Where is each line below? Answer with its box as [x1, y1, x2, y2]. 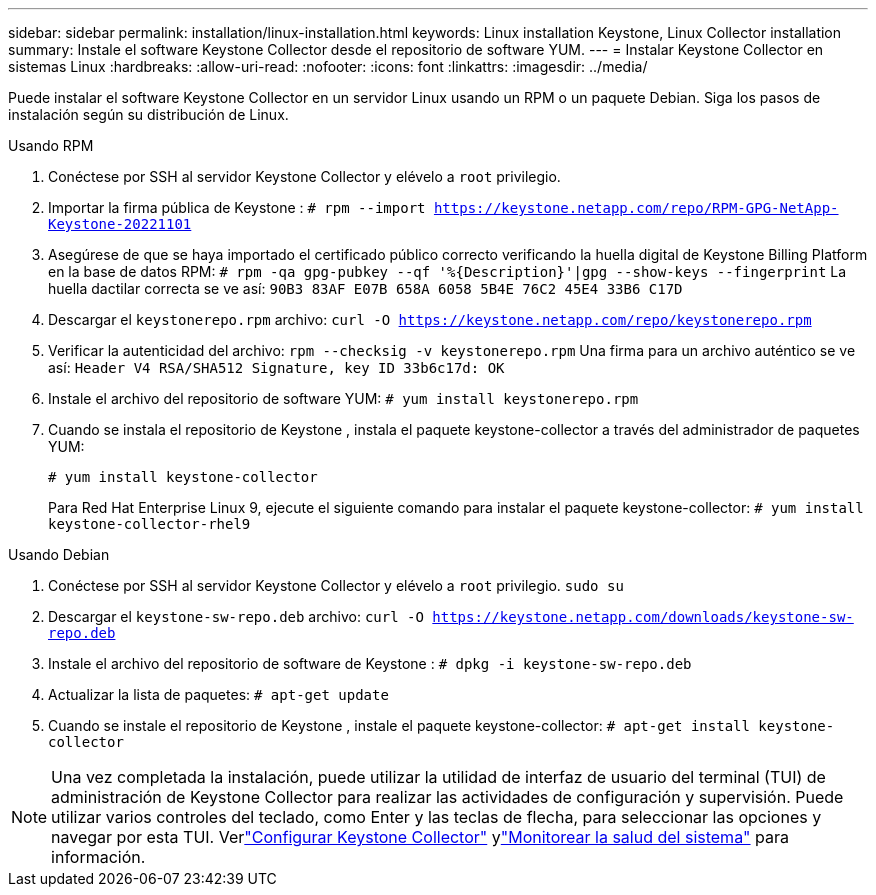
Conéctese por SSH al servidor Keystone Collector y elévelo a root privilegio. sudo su [48, 577, 624, 594]
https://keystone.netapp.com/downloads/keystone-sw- [432, 609, 854, 625]
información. [51, 847, 146, 867]
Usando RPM [8, 137, 94, 154]
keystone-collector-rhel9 [48, 516, 251, 532]
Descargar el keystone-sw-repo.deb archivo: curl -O [48, 608, 424, 625]
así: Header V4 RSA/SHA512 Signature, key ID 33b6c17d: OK [48, 359, 505, 376]
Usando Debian [8, 546, 110, 563]
